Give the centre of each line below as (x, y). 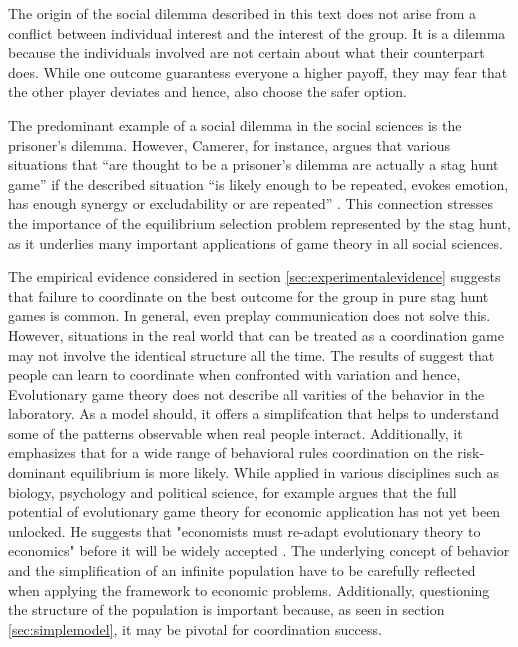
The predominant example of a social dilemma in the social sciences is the (235, 124)
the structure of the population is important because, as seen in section (226, 609)
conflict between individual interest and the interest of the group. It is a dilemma (257, 32)
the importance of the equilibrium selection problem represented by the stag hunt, (259, 222)
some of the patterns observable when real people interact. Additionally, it (235, 432)
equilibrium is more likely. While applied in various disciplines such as (285, 472)
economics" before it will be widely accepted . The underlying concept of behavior (259, 550)
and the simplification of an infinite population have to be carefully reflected (242, 570)
